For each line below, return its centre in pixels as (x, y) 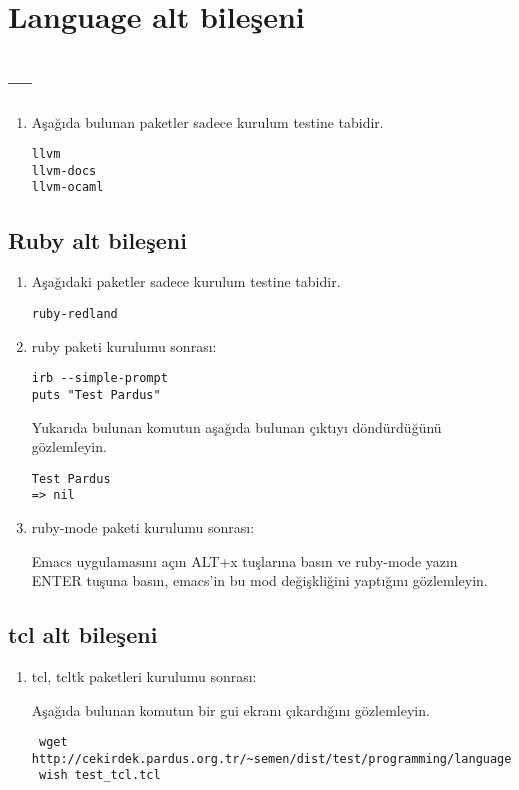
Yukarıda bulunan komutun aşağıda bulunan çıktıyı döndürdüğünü (236, 426)
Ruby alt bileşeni (97, 239)
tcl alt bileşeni (83, 634)
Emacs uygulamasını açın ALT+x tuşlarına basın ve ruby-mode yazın (244, 560)
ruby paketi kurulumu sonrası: (124, 345)
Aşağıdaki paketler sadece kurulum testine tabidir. (186, 281)
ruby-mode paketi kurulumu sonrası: (143, 527)
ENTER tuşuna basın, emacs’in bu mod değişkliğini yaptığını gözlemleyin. (259, 580)
